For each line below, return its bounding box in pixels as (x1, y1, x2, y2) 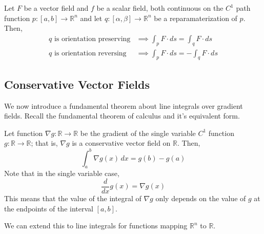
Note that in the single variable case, (4, 168, 119, 179)
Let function (4, 127, 43, 138)
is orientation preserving (54, 35, 131, 43)
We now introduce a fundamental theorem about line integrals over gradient (4, 100, 243, 111)
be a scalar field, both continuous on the (96, 3, 224, 13)
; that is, (31, 138, 58, 148)
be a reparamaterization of (154, 12, 237, 23)
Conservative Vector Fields (4, 76, 150, 92)
